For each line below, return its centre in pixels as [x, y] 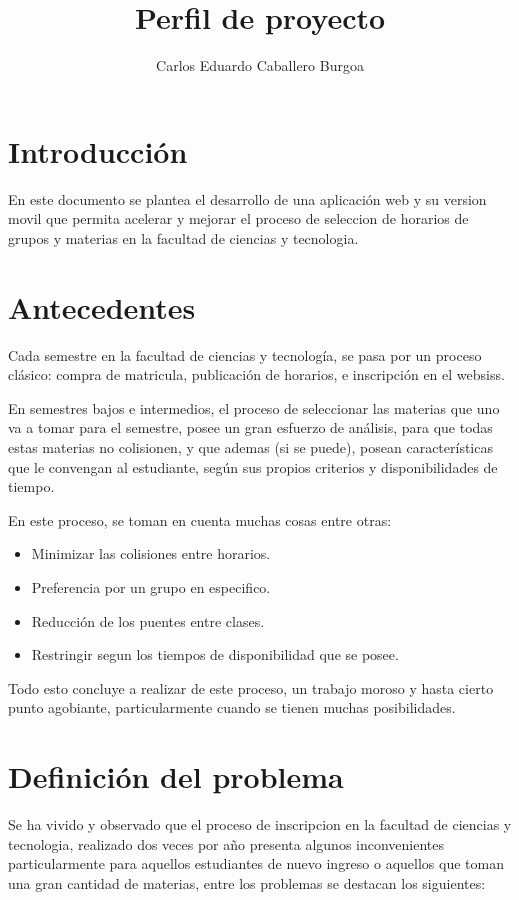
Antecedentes [102, 306]
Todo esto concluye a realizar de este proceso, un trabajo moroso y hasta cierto [251, 687]
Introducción [98, 150]
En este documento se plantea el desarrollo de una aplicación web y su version [247, 198]
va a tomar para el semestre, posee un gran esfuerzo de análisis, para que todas [250, 427]
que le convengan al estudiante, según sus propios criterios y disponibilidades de [253, 466]
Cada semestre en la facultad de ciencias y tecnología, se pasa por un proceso [245, 354]
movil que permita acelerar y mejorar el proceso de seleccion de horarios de [238, 218]
